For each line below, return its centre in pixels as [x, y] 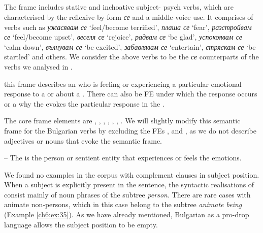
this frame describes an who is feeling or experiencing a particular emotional [123, 84]
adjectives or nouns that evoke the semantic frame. [83, 140]
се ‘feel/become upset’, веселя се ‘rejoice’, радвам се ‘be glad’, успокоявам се [123, 37]
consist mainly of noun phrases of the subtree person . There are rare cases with [127, 194]
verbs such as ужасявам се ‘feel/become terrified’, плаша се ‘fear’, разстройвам [128, 27]
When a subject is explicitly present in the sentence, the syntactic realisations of [129, 185]
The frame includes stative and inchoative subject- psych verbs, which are [119, 7]
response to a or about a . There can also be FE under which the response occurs [131, 94]
